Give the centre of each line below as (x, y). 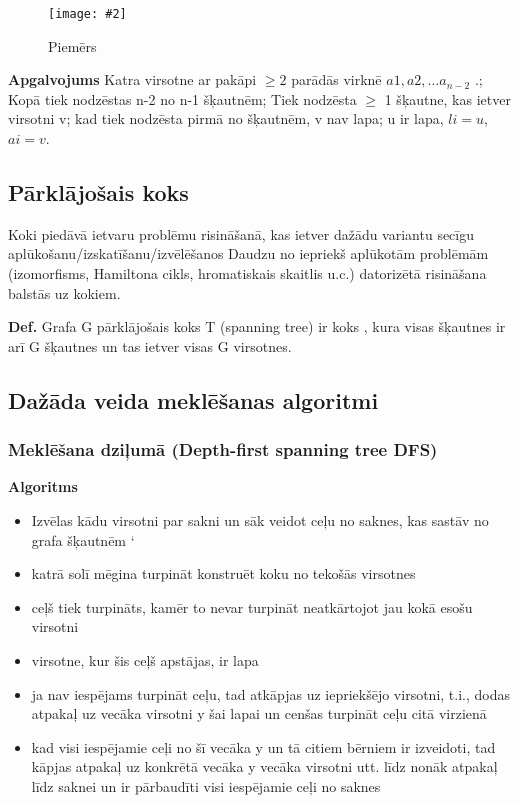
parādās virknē (336, 79)
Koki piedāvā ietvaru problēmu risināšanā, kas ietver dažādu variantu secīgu (241, 233)
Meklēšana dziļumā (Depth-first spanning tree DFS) (223, 449)
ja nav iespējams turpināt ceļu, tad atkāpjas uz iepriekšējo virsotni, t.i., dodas (270, 693)
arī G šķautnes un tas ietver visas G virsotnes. (150, 345)
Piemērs (72, 45)
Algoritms (43, 486)
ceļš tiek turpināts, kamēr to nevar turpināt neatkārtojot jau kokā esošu (252, 606)
